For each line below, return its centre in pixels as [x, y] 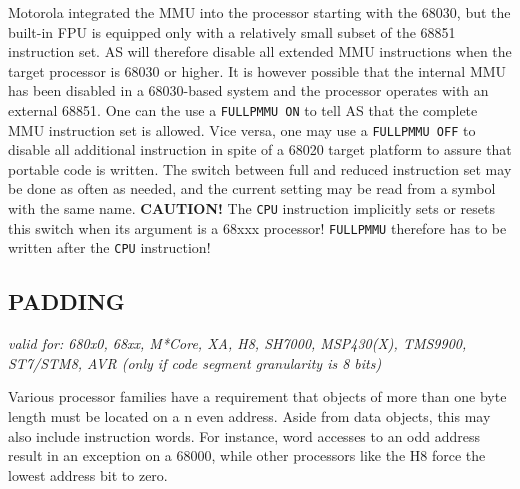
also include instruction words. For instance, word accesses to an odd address [244, 435]
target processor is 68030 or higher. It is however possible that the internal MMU [257, 70]
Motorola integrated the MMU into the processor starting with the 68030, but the [259, 12]
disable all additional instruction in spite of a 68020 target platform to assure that [260, 149]
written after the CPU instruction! [109, 247]
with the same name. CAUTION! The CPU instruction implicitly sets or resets [251, 208]
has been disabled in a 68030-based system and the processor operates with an [248, 90]
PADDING [66, 301]
